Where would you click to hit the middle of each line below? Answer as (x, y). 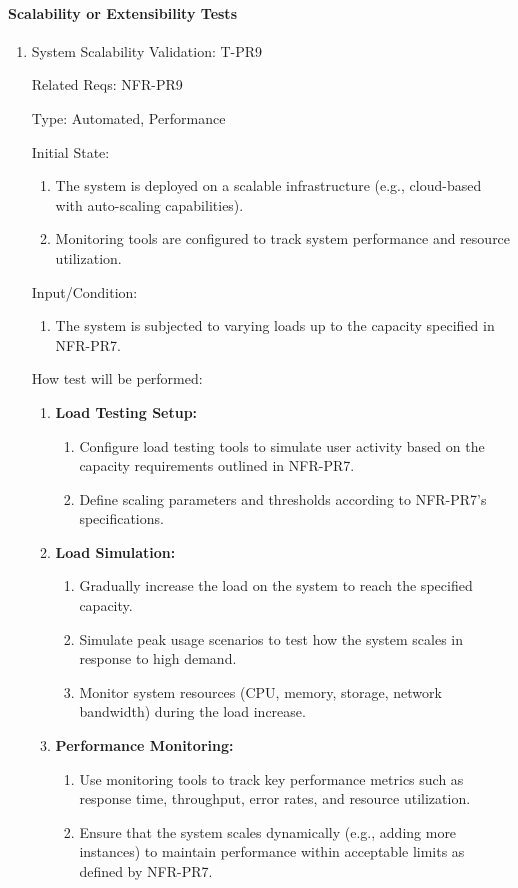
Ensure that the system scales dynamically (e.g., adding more (268, 831)
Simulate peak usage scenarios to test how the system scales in (271, 638)
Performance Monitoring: (144, 745)
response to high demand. (158, 658)
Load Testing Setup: (126, 411)
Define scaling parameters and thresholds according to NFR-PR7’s (283, 498)
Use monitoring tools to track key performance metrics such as (271, 778)
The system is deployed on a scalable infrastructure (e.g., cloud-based (268, 185)
